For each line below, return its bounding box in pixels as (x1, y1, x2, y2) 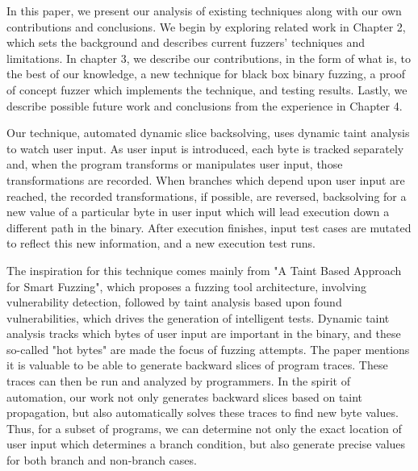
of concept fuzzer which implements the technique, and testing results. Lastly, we (6, 81, 408, 98)
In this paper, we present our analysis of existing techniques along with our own (6, 2, 402, 19)
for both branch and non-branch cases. (6, 452, 197, 469)
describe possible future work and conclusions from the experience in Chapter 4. (6, 97, 403, 114)
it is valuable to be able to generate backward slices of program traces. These (6, 356, 388, 373)
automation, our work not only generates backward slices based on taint (6, 388, 363, 405)
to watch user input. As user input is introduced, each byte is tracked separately (6, 140, 404, 156)
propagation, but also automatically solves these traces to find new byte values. (6, 404, 399, 421)
